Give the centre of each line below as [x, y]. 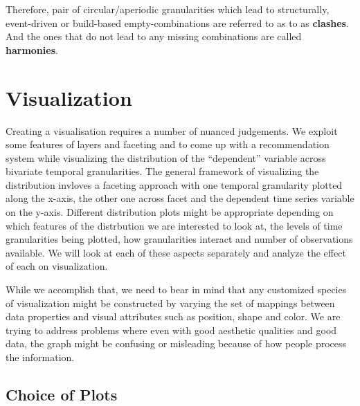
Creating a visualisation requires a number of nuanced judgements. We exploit [172, 130]
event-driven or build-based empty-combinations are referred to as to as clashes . [177, 22]
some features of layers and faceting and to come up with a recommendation [168, 144]
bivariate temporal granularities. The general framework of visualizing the [162, 171]
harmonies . [32, 49]
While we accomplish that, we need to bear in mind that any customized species [176, 289]
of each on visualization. [57, 266]
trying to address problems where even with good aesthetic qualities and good [171, 330]
